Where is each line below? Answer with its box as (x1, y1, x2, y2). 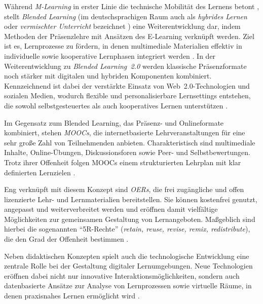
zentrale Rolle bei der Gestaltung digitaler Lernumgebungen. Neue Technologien (4, 260, 253, 271)
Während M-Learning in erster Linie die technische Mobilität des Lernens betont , (4, 1, 259, 11)
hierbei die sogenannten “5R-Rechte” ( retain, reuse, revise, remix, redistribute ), (4, 223, 250, 234)
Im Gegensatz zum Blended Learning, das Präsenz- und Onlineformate (4, 117, 224, 128)
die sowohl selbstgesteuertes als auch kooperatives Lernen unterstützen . (4, 100, 228, 110)
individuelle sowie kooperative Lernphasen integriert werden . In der (4, 50, 216, 61)
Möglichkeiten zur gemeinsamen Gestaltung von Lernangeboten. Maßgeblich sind (4, 213, 255, 224)
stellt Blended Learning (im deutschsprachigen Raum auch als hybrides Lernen (4, 11, 247, 21)
